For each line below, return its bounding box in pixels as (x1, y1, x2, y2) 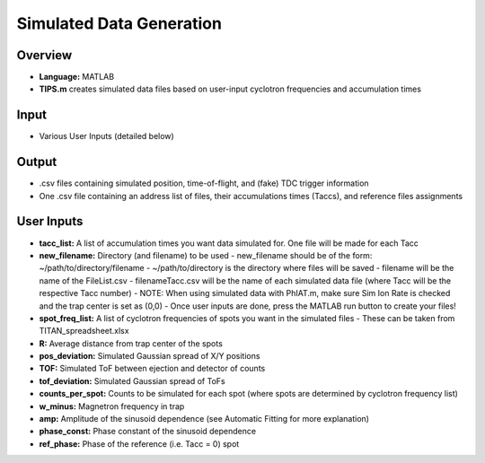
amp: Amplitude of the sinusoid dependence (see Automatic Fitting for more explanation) (39, 414, 370, 424)
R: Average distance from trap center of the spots (39, 337, 224, 349)
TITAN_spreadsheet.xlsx (39, 326, 129, 336)
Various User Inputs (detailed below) (39, 131, 174, 142)
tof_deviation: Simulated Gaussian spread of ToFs (39, 375, 225, 386)
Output (16, 154, 57, 170)
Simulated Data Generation (16, 13, 222, 33)
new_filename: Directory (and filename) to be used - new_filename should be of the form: (39, 249, 373, 260)
